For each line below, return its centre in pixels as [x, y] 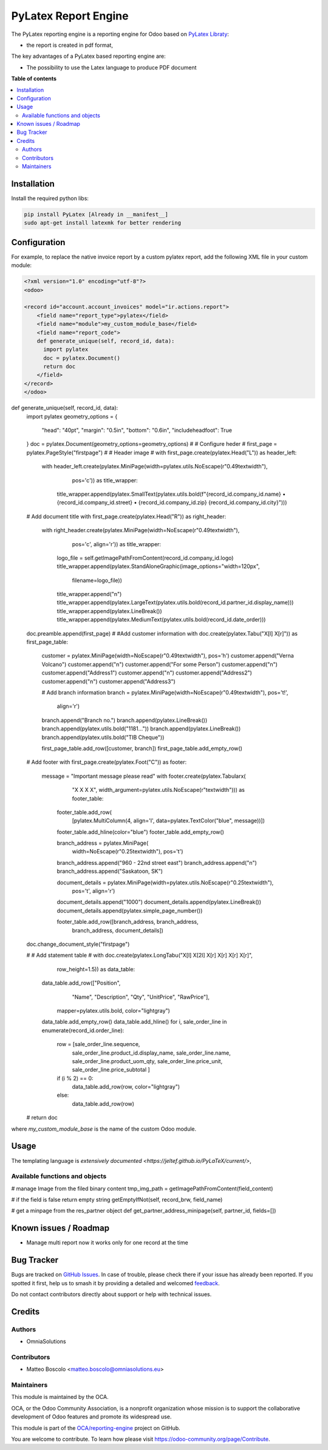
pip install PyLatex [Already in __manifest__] [96, 214]
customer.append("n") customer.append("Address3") [108, 681]
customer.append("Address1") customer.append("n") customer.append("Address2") [147, 673]
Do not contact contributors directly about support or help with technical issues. [111, 1294]
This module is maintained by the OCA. [60, 1397]
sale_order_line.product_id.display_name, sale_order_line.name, [151, 1053]
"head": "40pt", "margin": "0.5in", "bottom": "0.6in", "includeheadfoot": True [137, 430]
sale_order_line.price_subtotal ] [111, 1070]
